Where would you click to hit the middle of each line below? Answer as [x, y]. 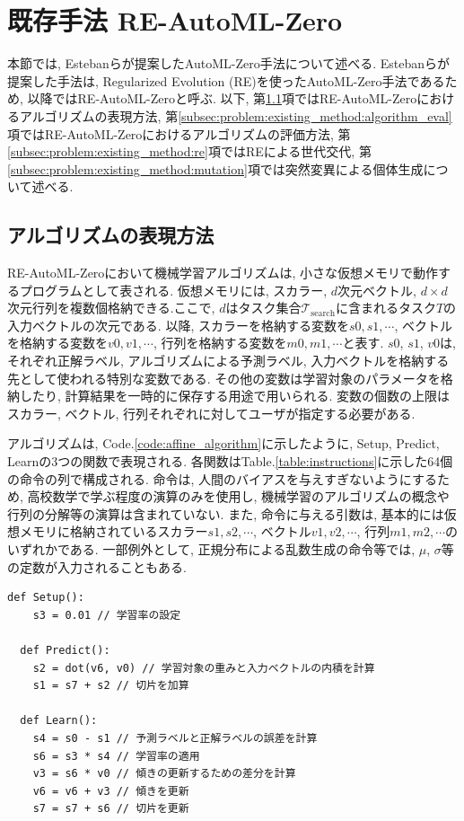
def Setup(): [46, 598]
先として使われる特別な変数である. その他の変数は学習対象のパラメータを [224, 378]
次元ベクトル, [377, 290]
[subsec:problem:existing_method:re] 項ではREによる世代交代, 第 [189, 151]
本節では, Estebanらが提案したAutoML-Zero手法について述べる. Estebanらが [229, 63]
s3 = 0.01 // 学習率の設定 [107, 615]
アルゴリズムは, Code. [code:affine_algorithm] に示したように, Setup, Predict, [223, 443]
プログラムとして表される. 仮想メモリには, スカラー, [173, 290]
